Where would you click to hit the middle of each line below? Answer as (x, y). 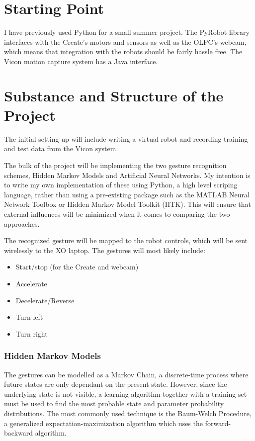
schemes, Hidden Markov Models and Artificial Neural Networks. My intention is (127, 175)
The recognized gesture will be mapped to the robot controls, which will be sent (126, 240)
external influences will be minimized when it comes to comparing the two (117, 214)
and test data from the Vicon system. (61, 148)
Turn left (29, 317)
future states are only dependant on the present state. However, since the (116, 384)
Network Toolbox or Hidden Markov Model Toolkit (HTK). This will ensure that (127, 204)
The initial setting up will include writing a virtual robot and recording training (126, 138)
